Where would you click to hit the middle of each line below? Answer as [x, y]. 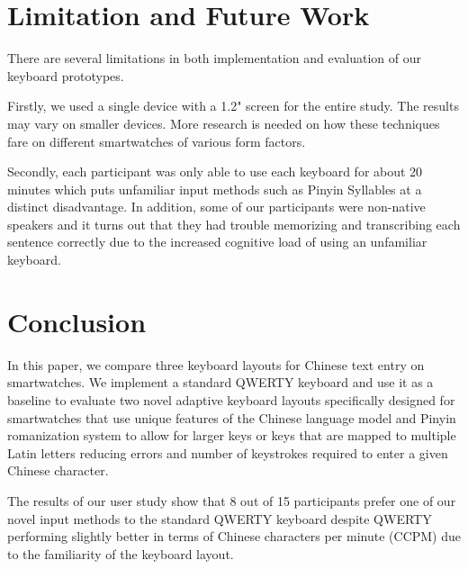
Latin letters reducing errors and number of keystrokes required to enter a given [228, 452]
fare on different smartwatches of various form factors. [157, 141]
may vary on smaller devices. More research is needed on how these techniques [224, 123]
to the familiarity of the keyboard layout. [121, 553]
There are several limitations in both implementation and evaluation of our [214, 58]
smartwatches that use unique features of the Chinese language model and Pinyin [232, 417]
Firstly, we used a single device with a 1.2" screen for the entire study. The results [233, 106]
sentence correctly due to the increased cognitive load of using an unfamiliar [217, 242]
